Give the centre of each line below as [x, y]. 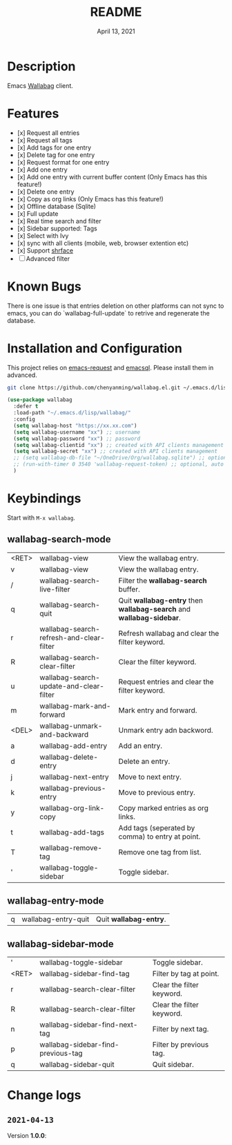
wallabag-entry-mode [56, 901]
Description [41, 66]
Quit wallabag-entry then [161, 601]
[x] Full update [38, 213]
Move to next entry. [150, 777]
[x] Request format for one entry [63, 162]
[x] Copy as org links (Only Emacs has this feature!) [90, 199]
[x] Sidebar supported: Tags [57, 228]
